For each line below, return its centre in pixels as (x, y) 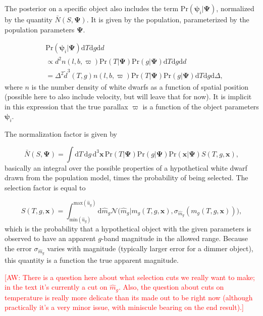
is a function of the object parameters (201, 106)
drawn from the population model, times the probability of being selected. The (126, 177)
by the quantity (29, 19)
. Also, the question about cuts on (171, 287)
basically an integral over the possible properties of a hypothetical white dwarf (126, 167)
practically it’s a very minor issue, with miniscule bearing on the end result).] (124, 307)
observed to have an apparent (50, 238)
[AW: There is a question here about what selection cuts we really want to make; (130, 277)
